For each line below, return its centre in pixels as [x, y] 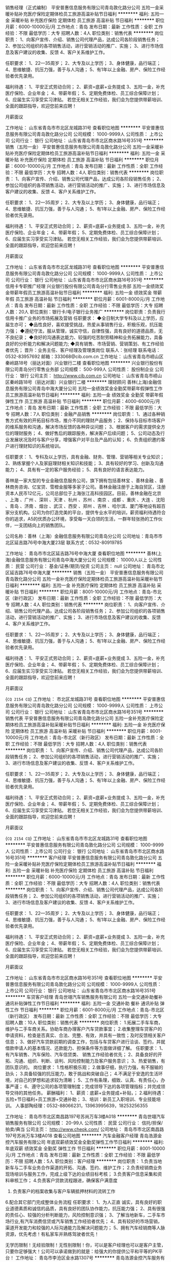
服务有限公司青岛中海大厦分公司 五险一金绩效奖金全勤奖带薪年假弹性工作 [86, 388]
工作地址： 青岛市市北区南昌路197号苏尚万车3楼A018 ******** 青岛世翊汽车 [85, 1117]
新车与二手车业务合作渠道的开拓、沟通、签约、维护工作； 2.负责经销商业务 [84, 1168]
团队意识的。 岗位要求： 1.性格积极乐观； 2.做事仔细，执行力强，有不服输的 [84, 1067]
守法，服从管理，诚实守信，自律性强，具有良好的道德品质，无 [98, 331]
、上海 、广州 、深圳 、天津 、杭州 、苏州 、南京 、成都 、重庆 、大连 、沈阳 [85, 500]
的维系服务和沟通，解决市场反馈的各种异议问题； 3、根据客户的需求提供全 [83, 427]
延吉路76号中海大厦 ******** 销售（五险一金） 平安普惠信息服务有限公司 [87, 572]
